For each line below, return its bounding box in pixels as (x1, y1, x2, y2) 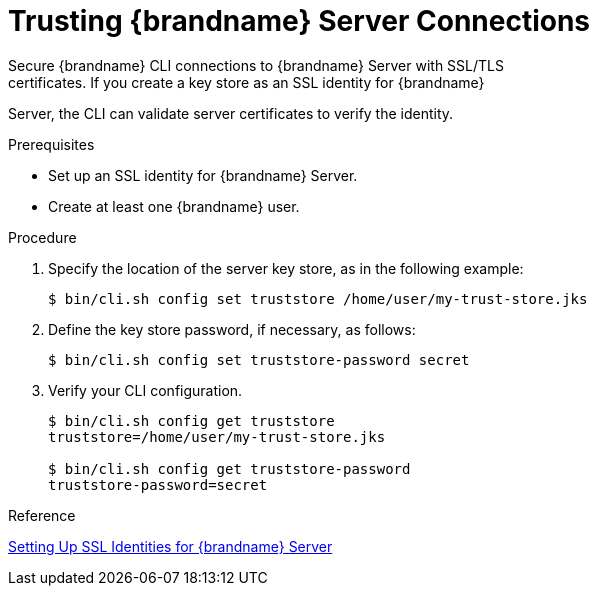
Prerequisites (8, 135, 95, 153)
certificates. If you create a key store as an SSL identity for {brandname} (8, 73, 485, 91)
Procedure (8, 228, 77, 246)
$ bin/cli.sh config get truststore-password (48, 460, 411, 477)
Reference (8, 506, 76, 524)
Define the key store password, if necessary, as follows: (48, 320, 416, 338)
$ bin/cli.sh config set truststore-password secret (48, 351, 470, 368)
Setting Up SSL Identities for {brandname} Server (8, 537, 333, 555)
